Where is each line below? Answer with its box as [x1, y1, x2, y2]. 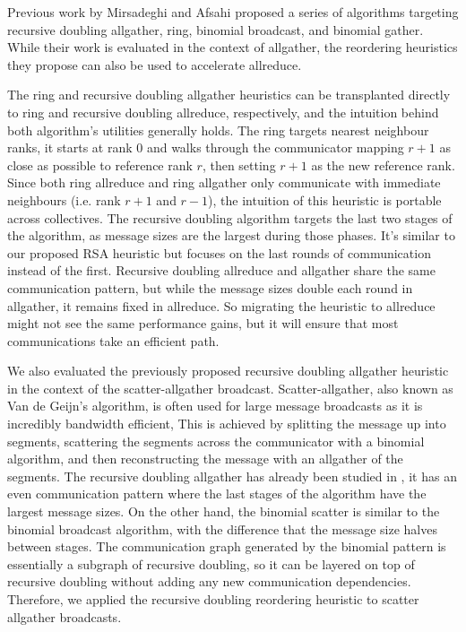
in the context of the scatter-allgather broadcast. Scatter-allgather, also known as [7, 378, 453, 397]
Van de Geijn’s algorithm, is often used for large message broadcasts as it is [7, 396, 423, 415]
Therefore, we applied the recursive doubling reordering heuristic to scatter [7, 590, 419, 608]
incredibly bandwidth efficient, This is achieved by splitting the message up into [7, 414, 446, 433]
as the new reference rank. [311, 155, 455, 174]
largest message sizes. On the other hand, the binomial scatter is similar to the [7, 502, 440, 521]
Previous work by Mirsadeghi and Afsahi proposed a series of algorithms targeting [7, 3, 459, 21]
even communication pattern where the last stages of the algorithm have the [7, 484, 427, 503]
